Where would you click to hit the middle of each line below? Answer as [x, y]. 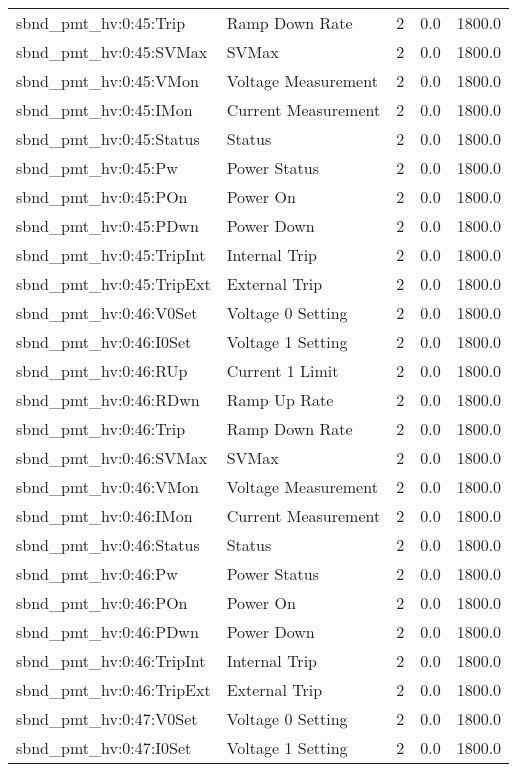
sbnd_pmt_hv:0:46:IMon [104, 515]
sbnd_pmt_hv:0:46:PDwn [107, 631]
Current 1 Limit [282, 370]
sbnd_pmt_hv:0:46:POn [102, 602]
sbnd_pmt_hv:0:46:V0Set [107, 312]
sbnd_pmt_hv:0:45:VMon [107, 80]
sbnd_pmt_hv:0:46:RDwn [108, 399]
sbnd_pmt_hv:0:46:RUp [102, 370]
